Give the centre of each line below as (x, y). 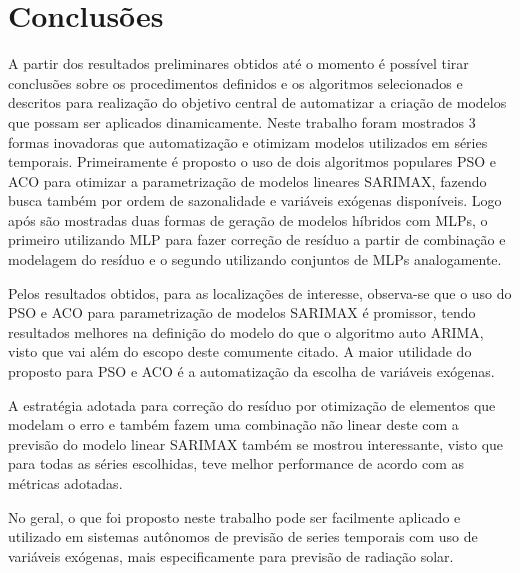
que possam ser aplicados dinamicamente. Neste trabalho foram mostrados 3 (242, 121)
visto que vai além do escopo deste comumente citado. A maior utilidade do (240, 351)
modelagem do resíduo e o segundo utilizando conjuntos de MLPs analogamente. (255, 259)
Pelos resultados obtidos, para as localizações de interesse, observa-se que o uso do (260, 292)
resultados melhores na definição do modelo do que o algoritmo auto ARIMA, (246, 331)
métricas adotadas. (65, 483)
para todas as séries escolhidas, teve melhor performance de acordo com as (236, 463)
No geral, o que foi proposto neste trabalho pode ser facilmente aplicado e (234, 516)
